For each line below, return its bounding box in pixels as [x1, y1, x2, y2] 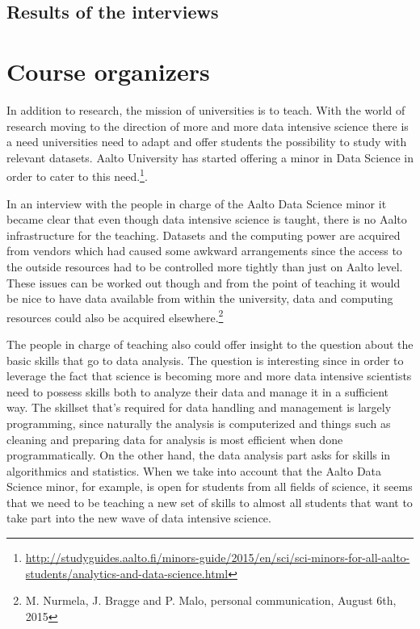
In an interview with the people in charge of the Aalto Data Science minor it [6, 195, 387, 212]
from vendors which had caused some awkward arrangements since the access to [6, 242, 402, 259]
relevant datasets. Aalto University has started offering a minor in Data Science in [6, 149, 414, 166]
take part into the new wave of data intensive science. [6, 509, 271, 526]
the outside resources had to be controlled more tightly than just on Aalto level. [6, 258, 403, 275]
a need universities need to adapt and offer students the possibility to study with [6, 133, 407, 150]
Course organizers [6, 54, 210, 87]
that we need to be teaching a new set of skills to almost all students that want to [6, 493, 413, 510]
